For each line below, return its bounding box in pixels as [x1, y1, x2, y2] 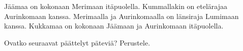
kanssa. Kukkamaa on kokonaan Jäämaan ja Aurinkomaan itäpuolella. [4, 20, 224, 31]
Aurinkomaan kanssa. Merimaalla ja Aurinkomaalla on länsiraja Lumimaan [4, 10, 239, 21]
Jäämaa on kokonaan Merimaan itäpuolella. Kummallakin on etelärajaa [4, 1, 227, 11]
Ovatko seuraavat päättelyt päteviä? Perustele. [4, 37, 150, 47]
